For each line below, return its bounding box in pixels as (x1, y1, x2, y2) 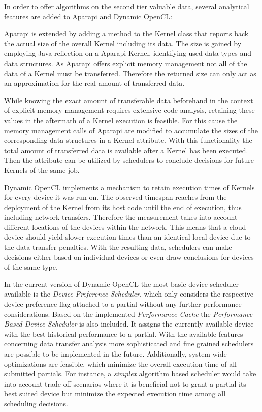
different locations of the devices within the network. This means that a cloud (4, 221, 246, 232)
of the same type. (4, 261, 58, 272)
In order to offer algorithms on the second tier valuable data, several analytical (4, 1, 249, 11)
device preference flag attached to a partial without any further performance (4, 299, 242, 309)
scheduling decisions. (4, 398, 68, 408)
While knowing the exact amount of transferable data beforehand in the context (4, 95, 253, 105)
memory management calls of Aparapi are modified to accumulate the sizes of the (4, 125, 258, 135)
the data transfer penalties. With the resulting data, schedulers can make (4, 242, 232, 252)
